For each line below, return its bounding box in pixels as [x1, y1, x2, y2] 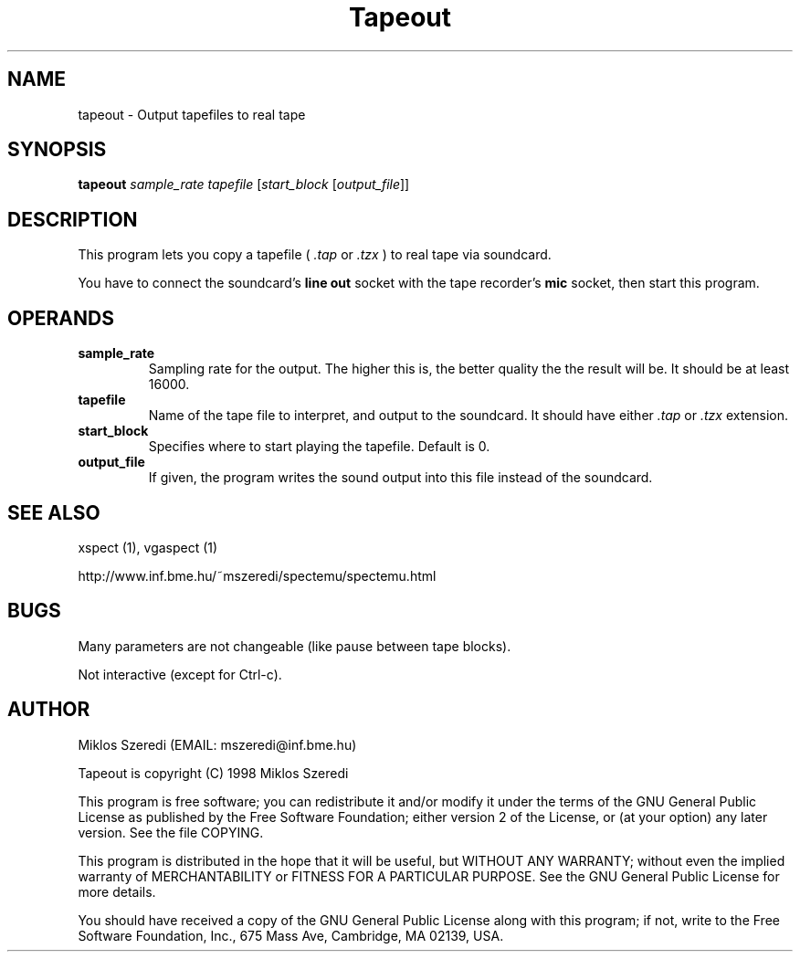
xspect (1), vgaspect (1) [78, 539, 218, 555]
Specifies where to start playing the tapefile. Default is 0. [148, 438, 490, 455]
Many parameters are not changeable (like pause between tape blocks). [78, 638, 511, 654]
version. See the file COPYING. [78, 824, 264, 840]
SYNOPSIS [7, 138, 107, 162]
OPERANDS [7, 306, 114, 330]
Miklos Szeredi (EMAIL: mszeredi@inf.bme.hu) [78, 736, 357, 753]
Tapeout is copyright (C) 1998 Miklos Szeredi [78, 764, 349, 781]
